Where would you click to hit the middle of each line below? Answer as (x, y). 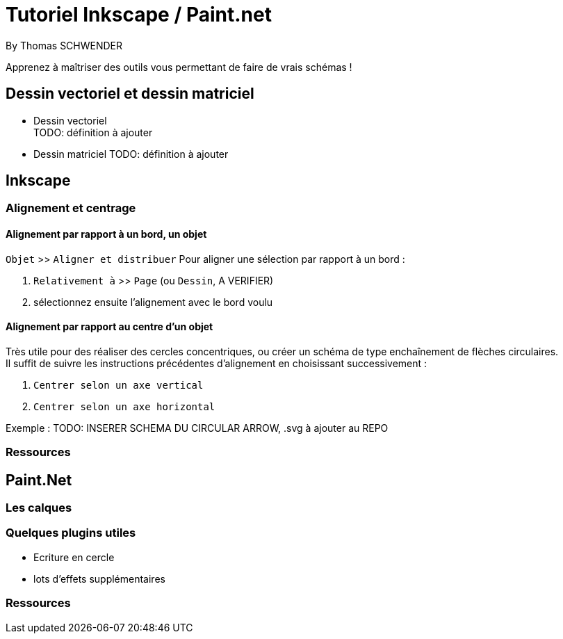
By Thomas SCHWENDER (64, 45)
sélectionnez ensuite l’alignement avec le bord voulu (153, 302)
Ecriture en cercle (74, 557)
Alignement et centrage (71, 208)
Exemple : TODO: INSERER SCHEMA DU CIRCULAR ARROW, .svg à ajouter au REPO (197, 428)
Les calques (39, 508)
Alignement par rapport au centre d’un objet (109, 327)
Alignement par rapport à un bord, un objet (106, 234)
